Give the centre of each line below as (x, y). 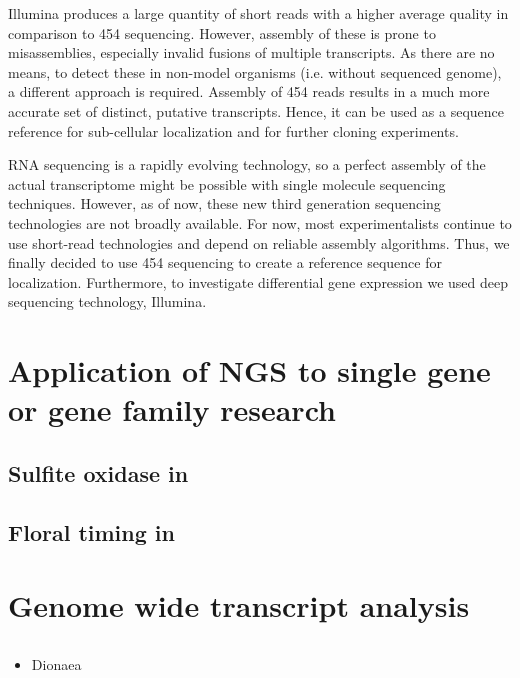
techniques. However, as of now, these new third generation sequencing (224, 203)
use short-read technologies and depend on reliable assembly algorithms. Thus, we (259, 242)
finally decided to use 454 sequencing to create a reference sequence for (225, 262)
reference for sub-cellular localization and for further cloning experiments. (233, 130)
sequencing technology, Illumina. (107, 301)
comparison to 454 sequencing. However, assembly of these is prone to (222, 32)
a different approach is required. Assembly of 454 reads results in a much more (249, 91)
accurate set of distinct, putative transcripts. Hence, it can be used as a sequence (256, 110)
